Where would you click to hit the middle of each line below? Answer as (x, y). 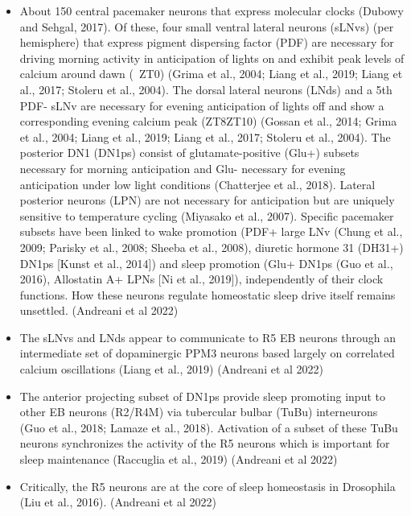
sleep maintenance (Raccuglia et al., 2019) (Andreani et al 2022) (179, 459)
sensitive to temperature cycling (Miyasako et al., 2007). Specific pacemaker (207, 215)
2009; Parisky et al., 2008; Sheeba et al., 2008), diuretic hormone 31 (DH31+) (212, 247)
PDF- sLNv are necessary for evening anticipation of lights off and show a (202, 105)
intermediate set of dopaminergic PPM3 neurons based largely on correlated (207, 353)
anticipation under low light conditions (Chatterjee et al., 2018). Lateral (197, 184)
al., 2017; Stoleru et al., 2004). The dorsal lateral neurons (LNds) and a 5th (206, 89)
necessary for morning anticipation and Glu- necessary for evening (183, 168)
